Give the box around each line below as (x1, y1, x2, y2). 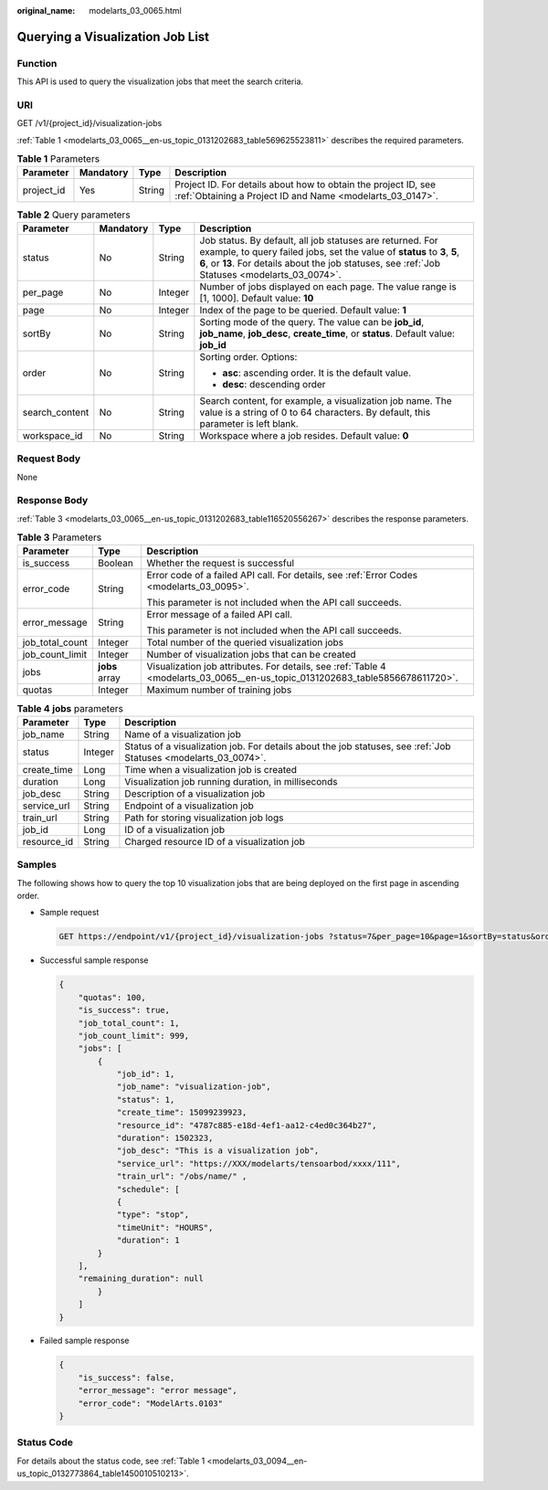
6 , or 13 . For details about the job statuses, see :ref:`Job (199, 257, 440, 269)
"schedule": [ (116, 1184, 180, 1194)
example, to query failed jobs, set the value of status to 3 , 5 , (199, 245, 460, 258)
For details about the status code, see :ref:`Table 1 (16, 1455, 205, 1466)
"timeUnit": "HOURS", (116, 1222, 214, 1232)
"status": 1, (116, 1094, 175, 1104)
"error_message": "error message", (78, 1385, 237, 1396)
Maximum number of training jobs (146, 683, 292, 696)
